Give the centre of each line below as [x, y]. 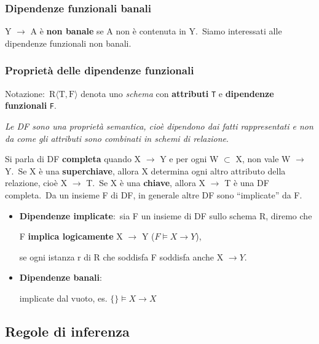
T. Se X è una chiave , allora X [146, 183]
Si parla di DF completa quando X [73, 159]
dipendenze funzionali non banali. [68, 43]
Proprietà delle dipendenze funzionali [100, 70]
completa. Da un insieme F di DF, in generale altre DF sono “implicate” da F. [154, 194]
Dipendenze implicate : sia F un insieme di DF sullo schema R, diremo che [166, 215]
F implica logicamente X [71, 236]
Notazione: [25, 93]
